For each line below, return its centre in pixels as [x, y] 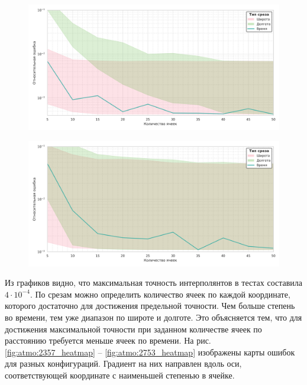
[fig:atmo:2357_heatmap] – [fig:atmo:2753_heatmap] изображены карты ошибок [150, 352]
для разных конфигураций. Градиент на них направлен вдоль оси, [123, 363]
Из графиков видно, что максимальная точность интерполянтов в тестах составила [154, 283]
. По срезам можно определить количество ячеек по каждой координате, [160, 294]
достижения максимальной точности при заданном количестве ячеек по [133, 329]
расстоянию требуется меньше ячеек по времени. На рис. [108, 340]
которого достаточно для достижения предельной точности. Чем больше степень [150, 306]
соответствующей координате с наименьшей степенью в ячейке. [120, 375]
